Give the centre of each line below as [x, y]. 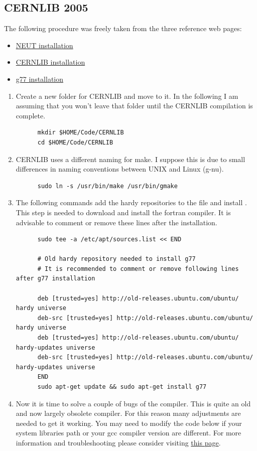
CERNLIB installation [50, 62]
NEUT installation [44, 45]
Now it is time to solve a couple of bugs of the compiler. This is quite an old [133, 403]
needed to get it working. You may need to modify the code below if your [129, 423]
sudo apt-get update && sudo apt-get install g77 [122, 387]
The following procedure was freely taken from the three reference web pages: [123, 28]
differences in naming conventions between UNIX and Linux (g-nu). [120, 169]
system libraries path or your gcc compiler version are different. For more [128, 433]
